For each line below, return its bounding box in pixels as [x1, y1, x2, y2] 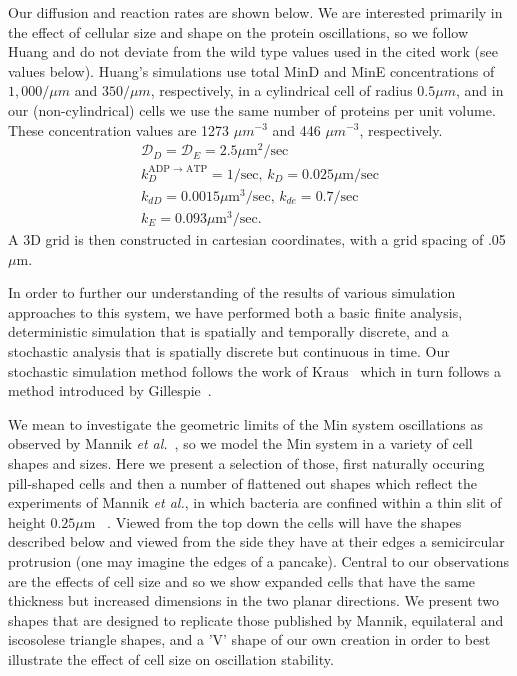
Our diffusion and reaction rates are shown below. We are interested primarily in [8, 2, 503, 22]
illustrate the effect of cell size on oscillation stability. [8, 648, 334, 669]
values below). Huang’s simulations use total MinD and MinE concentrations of [8, 60, 495, 81]
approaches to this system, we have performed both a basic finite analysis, [8, 301, 463, 322]
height [8, 511, 46, 532]
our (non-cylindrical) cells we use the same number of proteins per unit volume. [8, 99, 496, 120]
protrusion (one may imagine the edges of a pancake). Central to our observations [8, 550, 509, 571]
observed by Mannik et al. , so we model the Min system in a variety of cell [8, 433, 473, 454]
